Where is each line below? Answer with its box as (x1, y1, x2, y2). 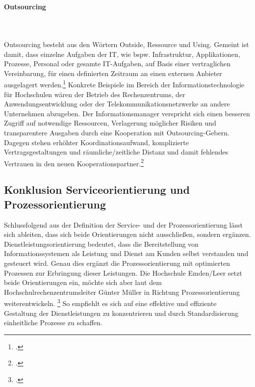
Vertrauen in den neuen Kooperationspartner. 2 (4, 156, 144, 168)
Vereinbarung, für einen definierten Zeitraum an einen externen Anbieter (4, 68, 222, 78)
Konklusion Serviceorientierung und (4, 182, 190, 197)
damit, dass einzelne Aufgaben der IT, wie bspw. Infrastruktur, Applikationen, (4, 49, 240, 59)
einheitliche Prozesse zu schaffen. (4, 317, 102, 328)
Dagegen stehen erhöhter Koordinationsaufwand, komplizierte (4, 137, 189, 147)
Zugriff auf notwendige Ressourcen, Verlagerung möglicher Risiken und (4, 118, 216, 128)
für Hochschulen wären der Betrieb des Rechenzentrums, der (4, 89, 185, 99)
